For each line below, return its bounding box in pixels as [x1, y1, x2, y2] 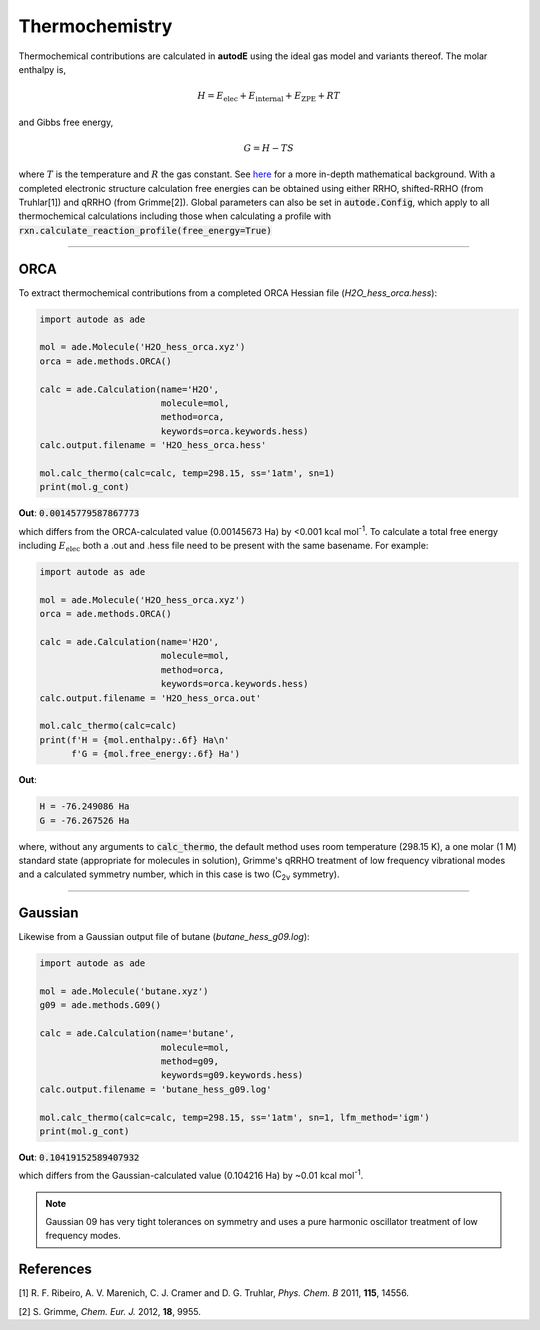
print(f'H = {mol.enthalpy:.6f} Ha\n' [39, 734, 230, 745]
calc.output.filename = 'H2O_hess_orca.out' [39, 692, 262, 704]
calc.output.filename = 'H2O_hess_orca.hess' [39, 440, 267, 451]
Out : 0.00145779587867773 [18, 507, 140, 519]
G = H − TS [243, 142, 295, 154]
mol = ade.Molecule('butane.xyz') [39, 986, 209, 997]
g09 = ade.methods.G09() [39, 1000, 162, 1011]
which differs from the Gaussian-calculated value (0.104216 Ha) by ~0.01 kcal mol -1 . [18, 1168, 364, 1182]
